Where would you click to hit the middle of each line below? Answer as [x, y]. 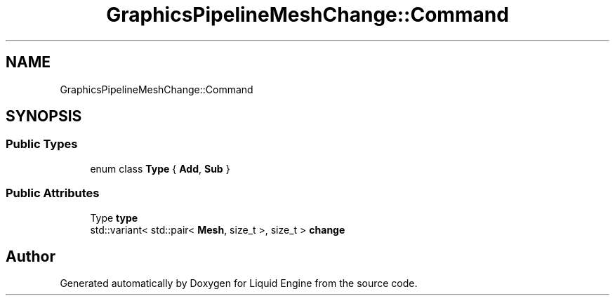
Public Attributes [53, 193]
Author [31, 256]
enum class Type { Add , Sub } [160, 168]
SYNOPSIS [44, 116]
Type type [114, 218]
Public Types [42, 144]
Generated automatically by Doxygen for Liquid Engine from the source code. [239, 283]
